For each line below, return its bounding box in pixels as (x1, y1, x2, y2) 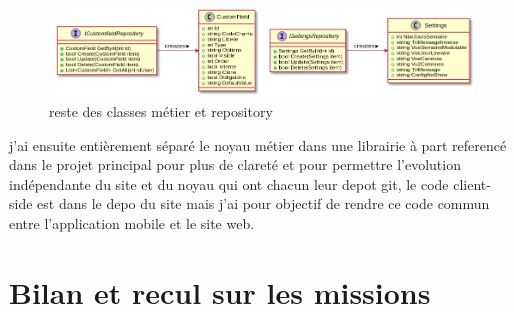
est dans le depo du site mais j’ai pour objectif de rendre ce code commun (37, 193, 490, 214)
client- (453, 173, 491, 194)
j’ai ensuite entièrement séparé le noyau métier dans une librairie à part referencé (9, 134, 507, 155)
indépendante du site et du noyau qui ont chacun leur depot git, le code (9, 173, 449, 194)
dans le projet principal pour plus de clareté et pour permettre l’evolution (9, 154, 461, 175)
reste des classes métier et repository (49, 100, 273, 121)
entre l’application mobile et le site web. (9, 212, 255, 233)
